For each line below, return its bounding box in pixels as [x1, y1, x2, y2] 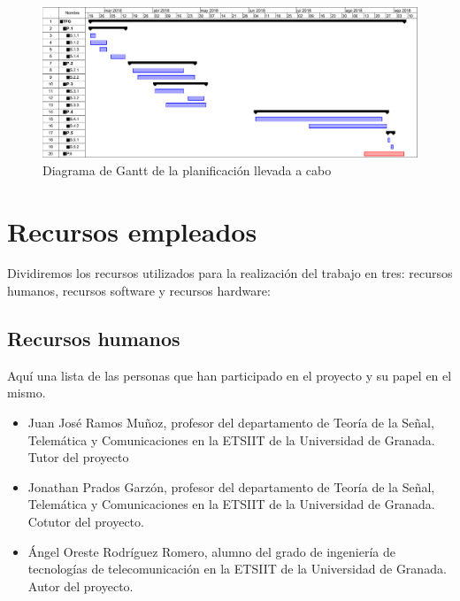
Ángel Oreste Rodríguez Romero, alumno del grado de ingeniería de [27, 542, 396, 560]
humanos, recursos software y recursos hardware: [7, 281, 271, 300]
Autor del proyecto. [27, 576, 134, 595]
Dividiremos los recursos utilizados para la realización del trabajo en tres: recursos [7, 264, 453, 282]
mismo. [7, 383, 46, 402]
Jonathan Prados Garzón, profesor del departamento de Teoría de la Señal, [27, 477, 435, 496]
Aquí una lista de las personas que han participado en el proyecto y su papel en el [7, 366, 452, 384]
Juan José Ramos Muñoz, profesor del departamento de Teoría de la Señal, [27, 413, 434, 432]
